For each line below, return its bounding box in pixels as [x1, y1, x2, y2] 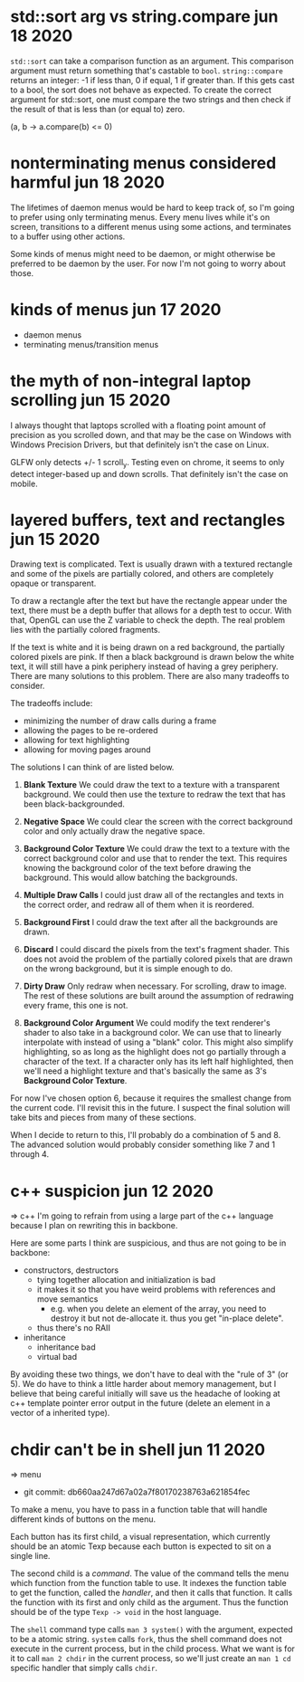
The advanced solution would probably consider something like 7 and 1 [10, 1139, 275, 1151]
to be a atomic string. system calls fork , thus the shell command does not [10, 1634, 282, 1645]
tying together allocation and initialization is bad [36, 1275, 216, 1285]
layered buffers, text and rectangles [10, 510, 286, 530]
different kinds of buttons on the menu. [10, 1514, 157, 1524]
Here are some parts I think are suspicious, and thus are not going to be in [10, 1238, 287, 1248]
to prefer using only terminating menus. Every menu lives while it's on [10, 211, 271, 223]
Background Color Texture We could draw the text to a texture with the [23, 844, 290, 855]
